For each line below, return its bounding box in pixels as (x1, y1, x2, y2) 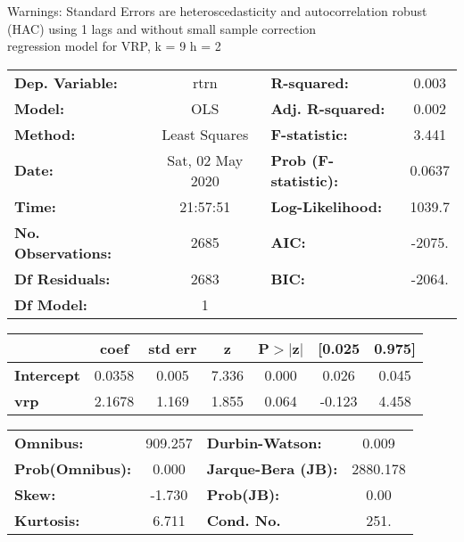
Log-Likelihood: (270, 195, 383, 217)
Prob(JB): (206, 483, 280, 505)
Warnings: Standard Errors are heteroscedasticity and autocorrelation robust (7, 2, 427, 20)
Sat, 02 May (167, 149, 244, 170)
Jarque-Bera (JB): (206, 457, 338, 479)
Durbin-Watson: (206, 431, 322, 453)
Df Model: (14, 293, 87, 315)
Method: (14, 123, 76, 144)
